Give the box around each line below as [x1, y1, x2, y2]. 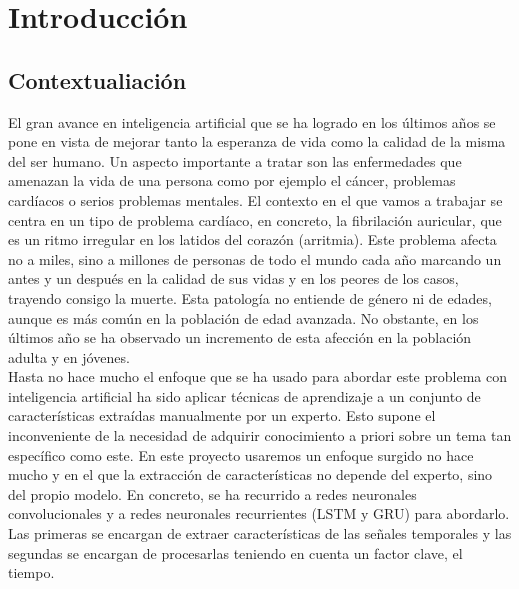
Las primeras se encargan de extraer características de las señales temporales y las [8, 523, 512, 544]
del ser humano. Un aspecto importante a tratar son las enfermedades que [8, 150, 462, 171]
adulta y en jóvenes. [8, 346, 130, 367]
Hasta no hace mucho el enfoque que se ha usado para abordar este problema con [8, 366, 507, 387]
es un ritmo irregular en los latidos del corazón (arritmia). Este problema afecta [8, 229, 497, 250]
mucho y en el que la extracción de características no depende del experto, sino [8, 464, 493, 485]
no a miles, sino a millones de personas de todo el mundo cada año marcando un [8, 248, 502, 269]
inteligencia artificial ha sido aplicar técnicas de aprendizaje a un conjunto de [8, 385, 481, 406]
